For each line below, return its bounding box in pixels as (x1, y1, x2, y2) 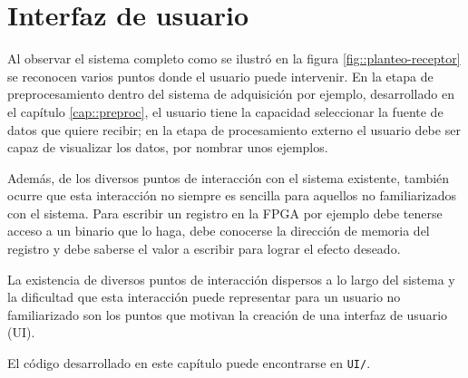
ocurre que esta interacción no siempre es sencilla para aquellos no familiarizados (7, 186, 456, 205)
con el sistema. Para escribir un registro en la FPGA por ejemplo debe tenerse (7, 203, 443, 222)
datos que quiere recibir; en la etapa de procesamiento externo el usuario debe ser (7, 120, 461, 139)
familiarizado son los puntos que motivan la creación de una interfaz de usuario (7, 305, 448, 324)
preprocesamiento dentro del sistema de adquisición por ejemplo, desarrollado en (7, 84, 454, 103)
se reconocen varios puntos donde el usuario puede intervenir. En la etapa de (7, 66, 434, 85)
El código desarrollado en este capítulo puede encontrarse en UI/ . (7, 354, 371, 373)
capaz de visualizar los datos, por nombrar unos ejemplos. (7, 138, 328, 157)
